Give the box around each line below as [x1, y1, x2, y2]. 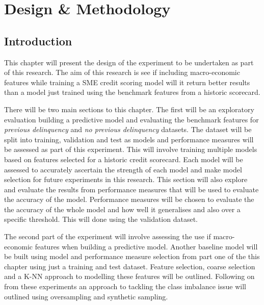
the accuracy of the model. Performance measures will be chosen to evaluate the [4, 194, 254, 205]
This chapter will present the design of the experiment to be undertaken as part [4, 57, 254, 67]
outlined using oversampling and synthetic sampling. [4, 291, 168, 301]
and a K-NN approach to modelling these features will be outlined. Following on [4, 271, 255, 282]
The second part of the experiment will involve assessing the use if [4, 231, 211, 242]
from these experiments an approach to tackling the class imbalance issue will [4, 281, 246, 292]
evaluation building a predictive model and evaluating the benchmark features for [4, 114, 259, 124]
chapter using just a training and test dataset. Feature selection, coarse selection [4, 261, 255, 271]
